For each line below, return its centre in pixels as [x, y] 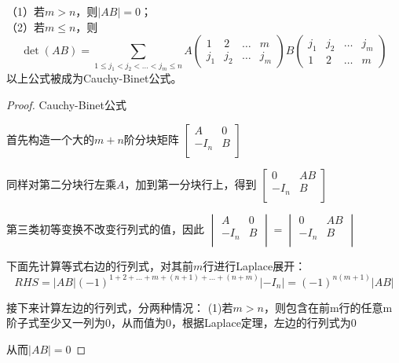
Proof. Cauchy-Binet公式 [66, 105]
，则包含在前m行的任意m [328, 307]
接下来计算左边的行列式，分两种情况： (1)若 [120, 307]
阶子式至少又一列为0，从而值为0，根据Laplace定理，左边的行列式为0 [181, 323]
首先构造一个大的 [50, 139]
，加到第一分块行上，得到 [190, 183]
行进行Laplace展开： [254, 265]
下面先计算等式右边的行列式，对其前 [100, 265]
